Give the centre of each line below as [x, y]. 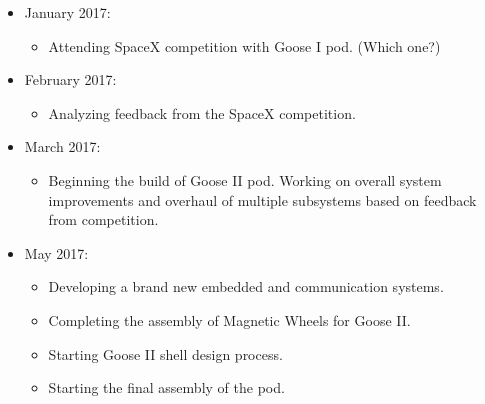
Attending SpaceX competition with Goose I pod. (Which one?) [244, 45]
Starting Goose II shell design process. [165, 353]
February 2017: [70, 79]
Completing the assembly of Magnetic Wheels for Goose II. [229, 319]
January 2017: [67, 12]
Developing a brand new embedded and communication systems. [246, 286]
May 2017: [56, 252]
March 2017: [62, 146]
